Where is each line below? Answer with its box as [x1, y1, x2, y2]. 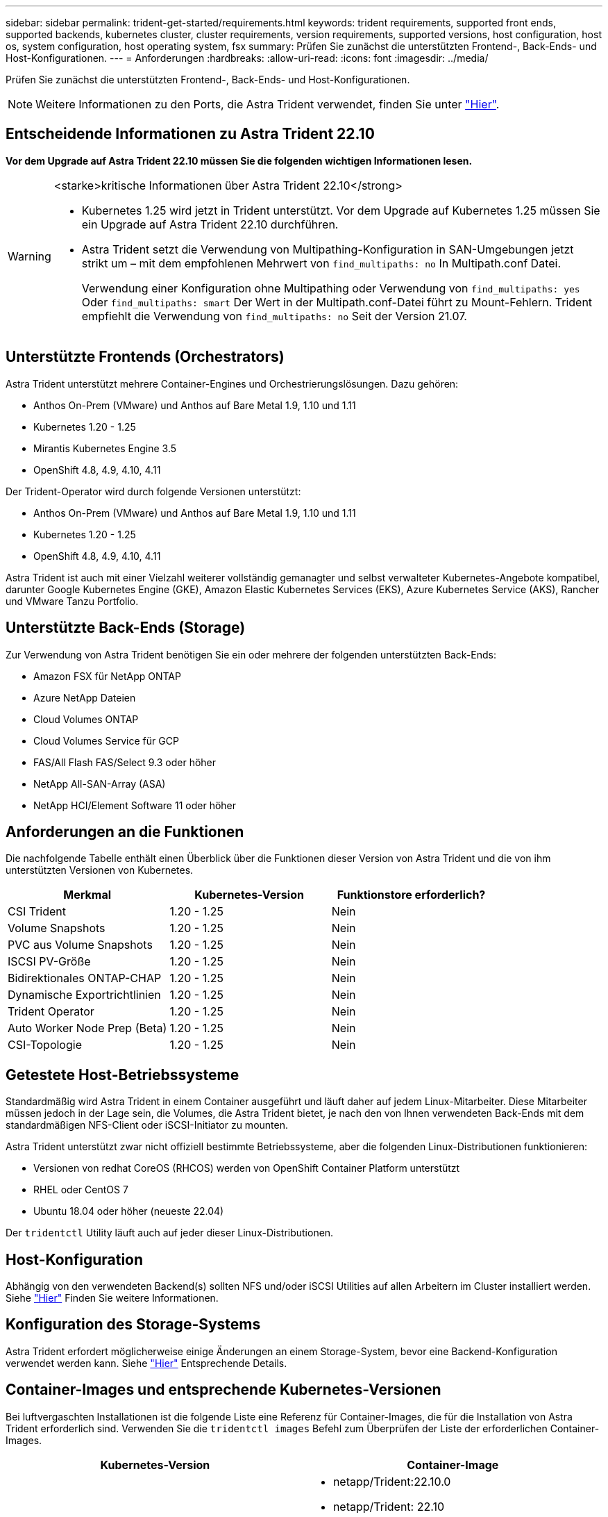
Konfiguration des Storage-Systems [6, 1316, 261, 1334]
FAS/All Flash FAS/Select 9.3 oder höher [33, 756, 217, 768]
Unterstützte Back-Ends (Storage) [6, 619, 246, 637]
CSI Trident [8, 904, 67, 919]
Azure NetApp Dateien [33, 691, 136, 704]
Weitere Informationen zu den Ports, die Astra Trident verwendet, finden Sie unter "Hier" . [35, 97, 500, 111]
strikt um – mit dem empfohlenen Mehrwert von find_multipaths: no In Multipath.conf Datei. [81, 256, 561, 270]
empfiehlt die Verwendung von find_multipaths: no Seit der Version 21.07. [81, 308, 467, 323]
